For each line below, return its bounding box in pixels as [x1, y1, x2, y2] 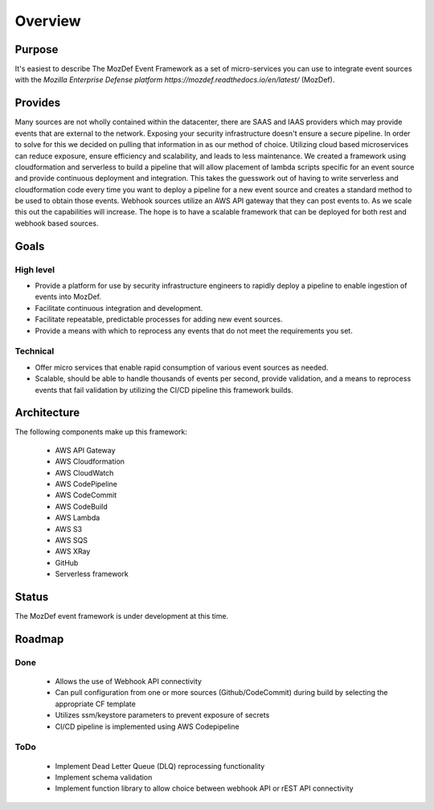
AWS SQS [55, 535, 88, 545]
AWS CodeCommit [55, 490, 117, 500]
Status [14, 590, 49, 603]
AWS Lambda [55, 513, 100, 522]
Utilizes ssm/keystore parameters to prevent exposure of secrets [55, 710, 270, 720]
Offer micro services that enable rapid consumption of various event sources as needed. [35, 362, 329, 372]
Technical [14, 346, 55, 357]
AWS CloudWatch [55, 468, 114, 477]
